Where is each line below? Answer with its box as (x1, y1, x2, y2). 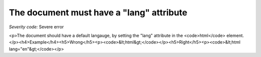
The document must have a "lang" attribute (9, 7, 188, 18)
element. (226, 33, 244, 38)
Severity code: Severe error (9, 24, 64, 30)
